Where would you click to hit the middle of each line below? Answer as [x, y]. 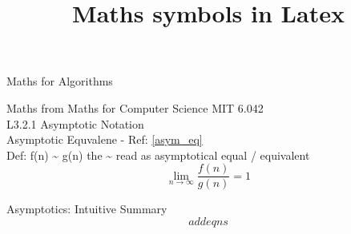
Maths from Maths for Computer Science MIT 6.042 [135, 107]
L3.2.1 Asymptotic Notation [75, 123]
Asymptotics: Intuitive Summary [87, 209]
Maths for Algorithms [60, 81]
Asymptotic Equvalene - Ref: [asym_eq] [105, 139]
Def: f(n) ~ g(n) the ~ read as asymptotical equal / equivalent [158, 155]
